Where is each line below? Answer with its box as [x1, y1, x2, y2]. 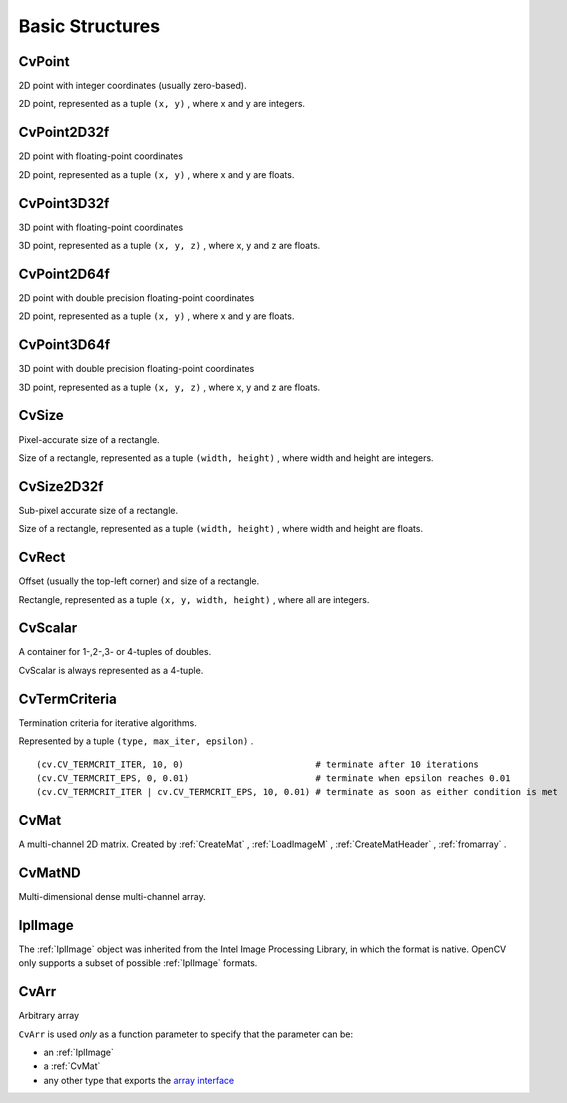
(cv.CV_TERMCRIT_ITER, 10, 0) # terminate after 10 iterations [36, 758, 480, 770]
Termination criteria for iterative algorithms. [18, 716, 197, 729]
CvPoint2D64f [18, 265, 110, 282]
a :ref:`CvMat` [43, 1060, 101, 1072]
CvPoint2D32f [18, 124, 110, 141]
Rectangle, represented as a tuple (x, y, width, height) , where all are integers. [18, 593, 370, 605]
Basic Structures [18, 15, 160, 37]
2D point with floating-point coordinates [18, 150, 184, 162]
